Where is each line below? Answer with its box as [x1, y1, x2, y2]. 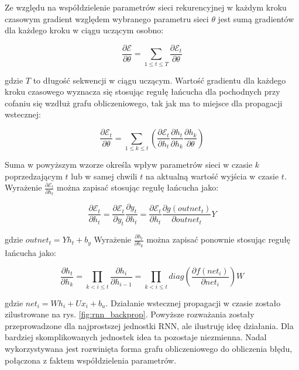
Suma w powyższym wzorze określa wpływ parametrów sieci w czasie [5, 158, 253, 171]
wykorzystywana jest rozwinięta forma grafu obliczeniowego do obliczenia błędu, [5, 343, 293, 355]
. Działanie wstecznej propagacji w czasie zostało [105, 296, 281, 309]
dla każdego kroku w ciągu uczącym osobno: [5, 24, 164, 36]
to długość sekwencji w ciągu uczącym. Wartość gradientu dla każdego [33, 74, 286, 86]
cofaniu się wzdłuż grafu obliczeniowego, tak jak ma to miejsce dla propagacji [5, 96, 283, 109]
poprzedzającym [5, 170, 63, 182]
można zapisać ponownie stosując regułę [146, 233, 291, 245]
